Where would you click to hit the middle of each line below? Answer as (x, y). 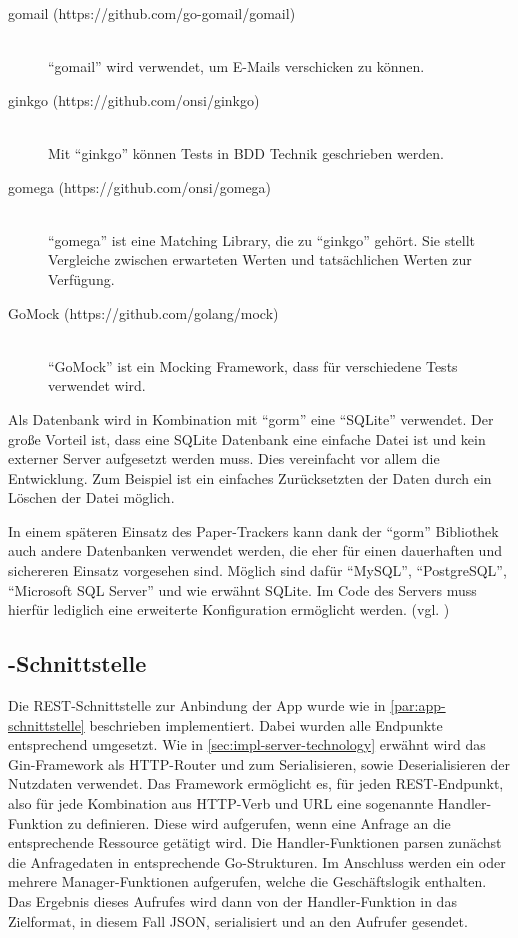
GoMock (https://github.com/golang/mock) (143, 312)
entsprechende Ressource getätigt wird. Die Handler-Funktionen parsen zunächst (255, 842)
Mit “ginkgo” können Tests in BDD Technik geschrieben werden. (246, 152)
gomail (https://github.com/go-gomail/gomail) (152, 13)
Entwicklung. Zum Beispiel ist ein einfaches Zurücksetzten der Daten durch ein (250, 477)
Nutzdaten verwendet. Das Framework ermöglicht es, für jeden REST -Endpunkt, (256, 783)
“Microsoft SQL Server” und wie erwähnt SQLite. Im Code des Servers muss (242, 589)
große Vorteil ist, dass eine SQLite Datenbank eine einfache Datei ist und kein (247, 438)
